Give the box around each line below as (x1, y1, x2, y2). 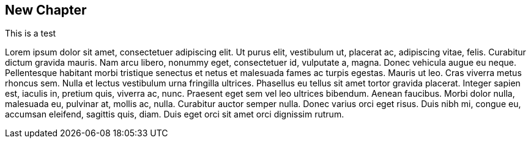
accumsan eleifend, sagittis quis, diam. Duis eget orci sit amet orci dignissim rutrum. (5, 109, 344, 120)
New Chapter (5, 2, 87, 18)
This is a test (5, 28, 56, 39)
